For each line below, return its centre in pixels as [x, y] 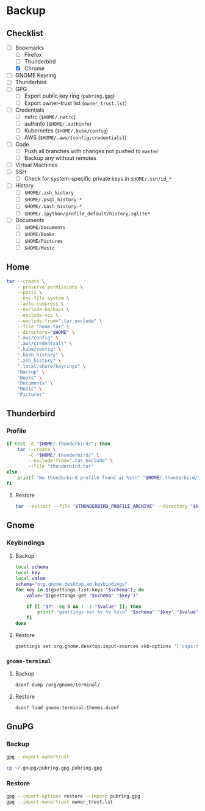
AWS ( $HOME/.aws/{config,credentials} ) [75, 137]
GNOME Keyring [36, 75]
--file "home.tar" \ [43, 326]
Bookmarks [30, 48]
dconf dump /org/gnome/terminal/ [58, 685]
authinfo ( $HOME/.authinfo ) [58, 123]
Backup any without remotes [60, 158]
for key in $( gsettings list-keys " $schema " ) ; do [80, 589]
